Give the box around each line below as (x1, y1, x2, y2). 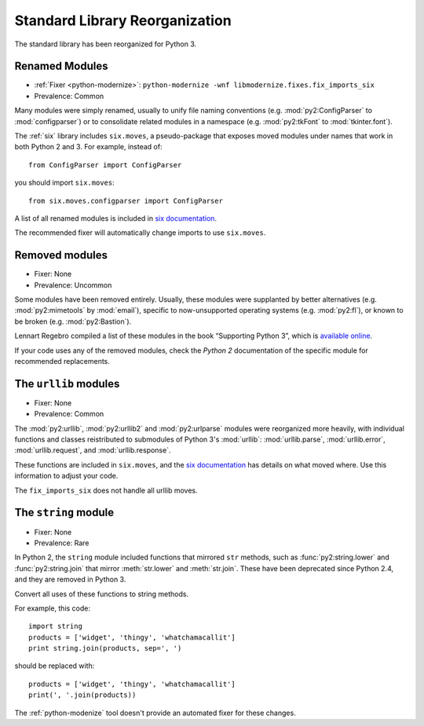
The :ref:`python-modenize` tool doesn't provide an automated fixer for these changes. (14, 708, 296, 717)
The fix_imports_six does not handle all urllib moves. (14, 486, 198, 495)
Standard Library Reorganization (14, 12, 232, 29)
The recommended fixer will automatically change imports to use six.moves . (14, 228, 266, 237)
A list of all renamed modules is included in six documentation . (14, 213, 217, 223)
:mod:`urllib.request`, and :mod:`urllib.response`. (14, 445, 171, 455)
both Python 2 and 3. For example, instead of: (14, 142, 163, 152)
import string (28, 621, 82, 631)
